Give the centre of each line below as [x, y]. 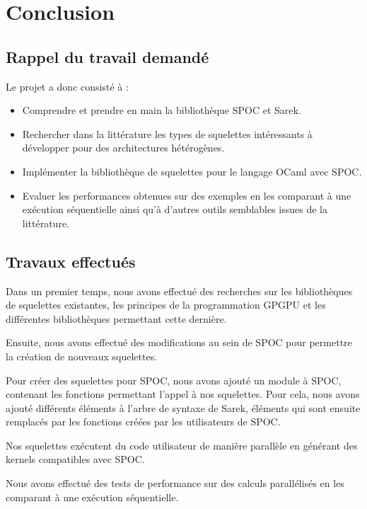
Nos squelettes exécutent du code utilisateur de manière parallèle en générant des [182, 445]
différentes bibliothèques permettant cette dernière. [116, 318]
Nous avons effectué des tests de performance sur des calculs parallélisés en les [175, 483]
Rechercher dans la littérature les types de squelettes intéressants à [167, 133]
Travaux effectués [71, 261]
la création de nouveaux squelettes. [82, 356]
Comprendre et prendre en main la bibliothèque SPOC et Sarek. [162, 110]
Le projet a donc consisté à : [67, 86]
